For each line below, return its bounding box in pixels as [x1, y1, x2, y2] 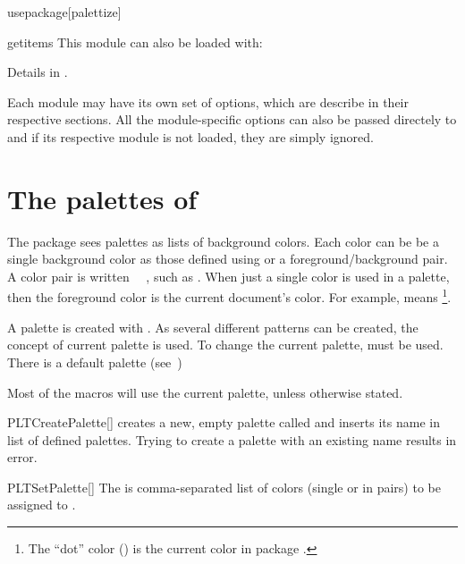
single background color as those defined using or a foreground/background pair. [7, 249, 448, 268]
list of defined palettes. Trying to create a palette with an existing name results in [7, 430, 457, 449]
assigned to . [7, 495, 76, 514]
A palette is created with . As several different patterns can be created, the [7, 317, 418, 336]
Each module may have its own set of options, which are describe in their [7, 92, 409, 111]
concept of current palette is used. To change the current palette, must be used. [7, 335, 444, 354]
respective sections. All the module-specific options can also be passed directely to [7, 110, 457, 129]
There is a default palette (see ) [7, 352, 182, 371]
